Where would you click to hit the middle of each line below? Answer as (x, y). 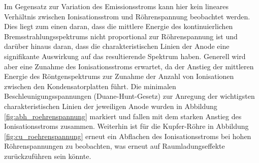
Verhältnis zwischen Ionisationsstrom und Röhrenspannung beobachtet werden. (127, 16)
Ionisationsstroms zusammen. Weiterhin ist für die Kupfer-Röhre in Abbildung (126, 126)
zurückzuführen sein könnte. (48, 156)
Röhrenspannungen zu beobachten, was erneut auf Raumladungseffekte (115, 146)
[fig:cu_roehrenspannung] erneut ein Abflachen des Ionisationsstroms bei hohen (128, 136)
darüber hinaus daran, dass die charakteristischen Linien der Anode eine (117, 46)
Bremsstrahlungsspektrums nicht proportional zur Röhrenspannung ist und (121, 36)
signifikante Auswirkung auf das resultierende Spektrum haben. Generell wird (125, 56)
